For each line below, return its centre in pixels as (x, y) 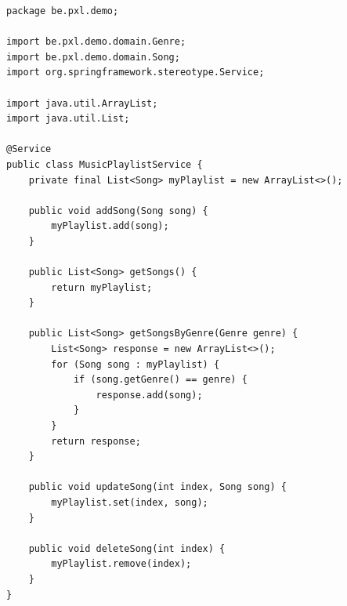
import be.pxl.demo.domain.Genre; (96, 42)
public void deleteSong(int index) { (127, 548)
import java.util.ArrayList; (82, 103)
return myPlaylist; (102, 287)
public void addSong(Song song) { (118, 210)
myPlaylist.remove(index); (121, 564)
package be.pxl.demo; (63, 11)
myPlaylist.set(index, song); (130, 503)
